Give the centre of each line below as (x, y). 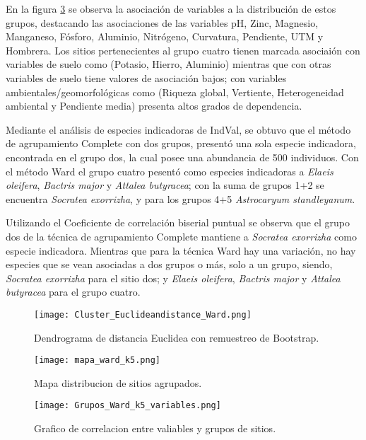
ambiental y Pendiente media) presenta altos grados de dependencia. (154, 106)
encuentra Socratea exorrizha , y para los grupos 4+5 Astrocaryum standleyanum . (181, 198)
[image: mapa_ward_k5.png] (97, 360)
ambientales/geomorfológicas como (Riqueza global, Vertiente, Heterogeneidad (175, 92)
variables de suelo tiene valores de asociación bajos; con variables (146, 77)
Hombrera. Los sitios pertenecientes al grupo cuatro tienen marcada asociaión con (183, 50)
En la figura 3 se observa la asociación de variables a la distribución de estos (171, 8)
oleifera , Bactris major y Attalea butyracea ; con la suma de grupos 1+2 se (165, 185)
